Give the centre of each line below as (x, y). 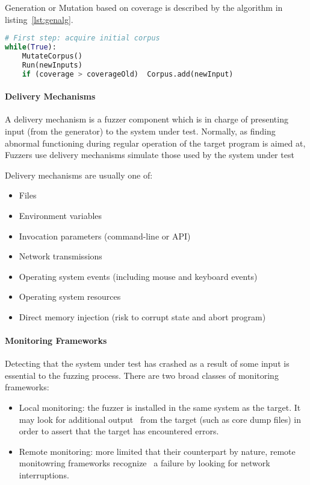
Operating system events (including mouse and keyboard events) (138, 276)
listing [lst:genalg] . (39, 19)
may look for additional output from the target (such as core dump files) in (160, 419)
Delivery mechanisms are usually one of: (79, 175)
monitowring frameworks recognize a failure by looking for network (144, 463)
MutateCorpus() (52, 56)
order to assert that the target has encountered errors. (119, 431)
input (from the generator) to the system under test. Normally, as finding (140, 131)
